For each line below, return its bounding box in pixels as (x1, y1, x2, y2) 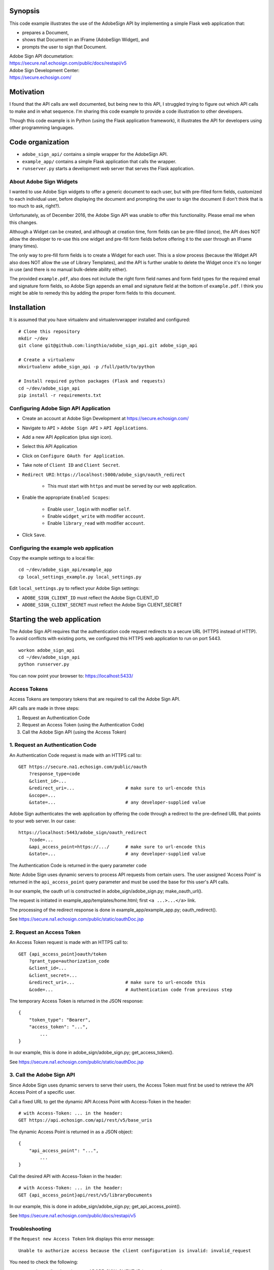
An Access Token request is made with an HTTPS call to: (9, 939, 128, 945)
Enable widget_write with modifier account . (47, 513, 145, 519)
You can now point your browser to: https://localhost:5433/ (9, 673, 133, 679)
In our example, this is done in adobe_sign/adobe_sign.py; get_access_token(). (9, 1050, 174, 1056)
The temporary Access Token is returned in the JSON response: (9, 998, 144, 1004)
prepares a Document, (22, 29, 69, 36)
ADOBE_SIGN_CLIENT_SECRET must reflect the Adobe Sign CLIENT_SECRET (22, 601, 183, 608)
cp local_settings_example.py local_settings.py (18, 574, 142, 580)
